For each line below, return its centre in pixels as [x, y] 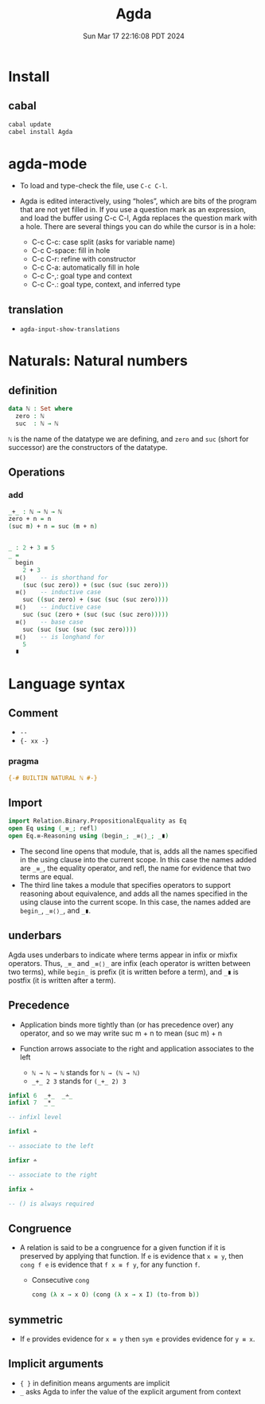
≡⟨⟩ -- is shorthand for [62, 578]
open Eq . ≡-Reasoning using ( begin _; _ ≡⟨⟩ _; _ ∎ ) [89, 836]
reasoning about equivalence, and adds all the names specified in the [134, 893]
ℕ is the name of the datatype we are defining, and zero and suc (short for [129, 439]
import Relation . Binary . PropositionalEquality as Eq [97, 821]
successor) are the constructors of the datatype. [88, 447]
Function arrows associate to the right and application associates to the [137, 1048]
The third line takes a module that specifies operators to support [125, 885]
